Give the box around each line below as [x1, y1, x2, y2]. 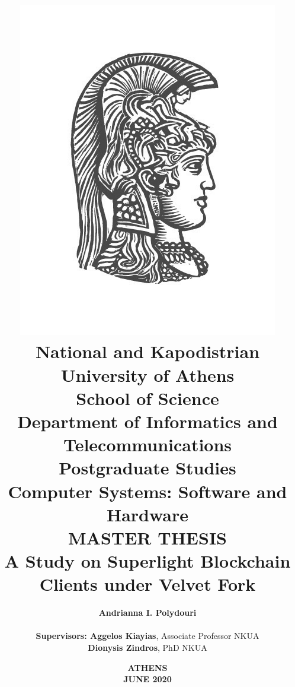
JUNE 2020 [123, 673, 172, 685]
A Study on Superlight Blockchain [4, 549, 291, 573]
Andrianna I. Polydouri [98, 606, 197, 619]
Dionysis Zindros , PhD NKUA [88, 641, 207, 653]
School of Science [76, 385, 219, 410]
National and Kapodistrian [35, 339, 260, 363]
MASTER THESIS [68, 525, 227, 549]
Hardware [106, 502, 189, 526]
